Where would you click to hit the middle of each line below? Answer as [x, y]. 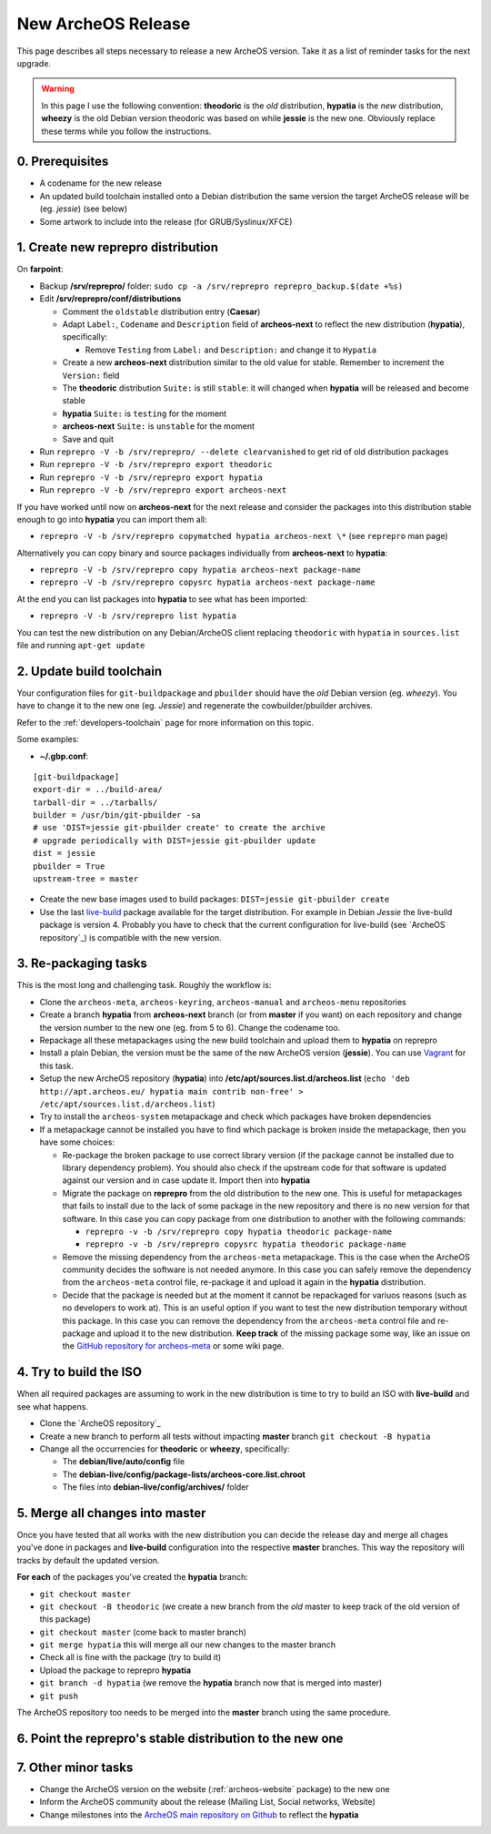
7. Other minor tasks [75, 1767]
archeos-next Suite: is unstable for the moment [158, 426]
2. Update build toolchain [90, 671]
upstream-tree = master [86, 879]
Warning [58, 89]
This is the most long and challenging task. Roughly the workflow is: [144, 985]
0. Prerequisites [63, 162]
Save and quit [88, 439]
